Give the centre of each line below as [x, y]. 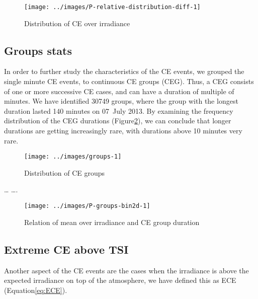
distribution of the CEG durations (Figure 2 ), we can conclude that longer [118, 121]
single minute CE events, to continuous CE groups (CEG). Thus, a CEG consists [129, 81]
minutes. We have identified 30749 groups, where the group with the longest [121, 101]
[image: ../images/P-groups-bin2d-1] [87, 206]
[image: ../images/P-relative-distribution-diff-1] [112, 7]
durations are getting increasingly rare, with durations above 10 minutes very [123, 131]
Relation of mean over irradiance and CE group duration [112, 222]
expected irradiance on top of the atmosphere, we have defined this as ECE [120, 280]
